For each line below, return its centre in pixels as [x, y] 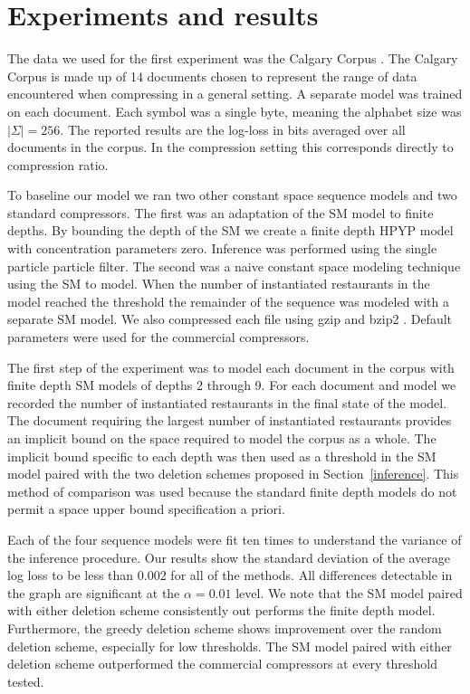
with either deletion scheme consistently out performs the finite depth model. [221, 610]
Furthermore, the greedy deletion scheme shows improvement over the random [225, 627]
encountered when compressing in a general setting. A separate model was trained [235, 94]
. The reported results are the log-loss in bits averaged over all [233, 129]
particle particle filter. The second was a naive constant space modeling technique [234, 266]
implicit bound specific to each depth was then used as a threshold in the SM [222, 456]
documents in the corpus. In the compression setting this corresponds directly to [230, 147]
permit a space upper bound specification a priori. [146, 509]
